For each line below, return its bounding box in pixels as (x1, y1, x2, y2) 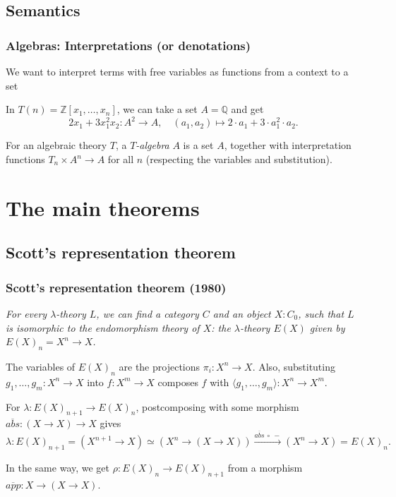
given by (309, 320, 345, 335)
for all (107, 152, 134, 167)
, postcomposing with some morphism (136, 399, 299, 414)
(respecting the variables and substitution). (145, 152, 332, 167)
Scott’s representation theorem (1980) (6, 278, 227, 296)
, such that (298, 306, 344, 321)
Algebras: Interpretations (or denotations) (6, 36, 251, 54)
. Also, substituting (252, 359, 335, 373)
